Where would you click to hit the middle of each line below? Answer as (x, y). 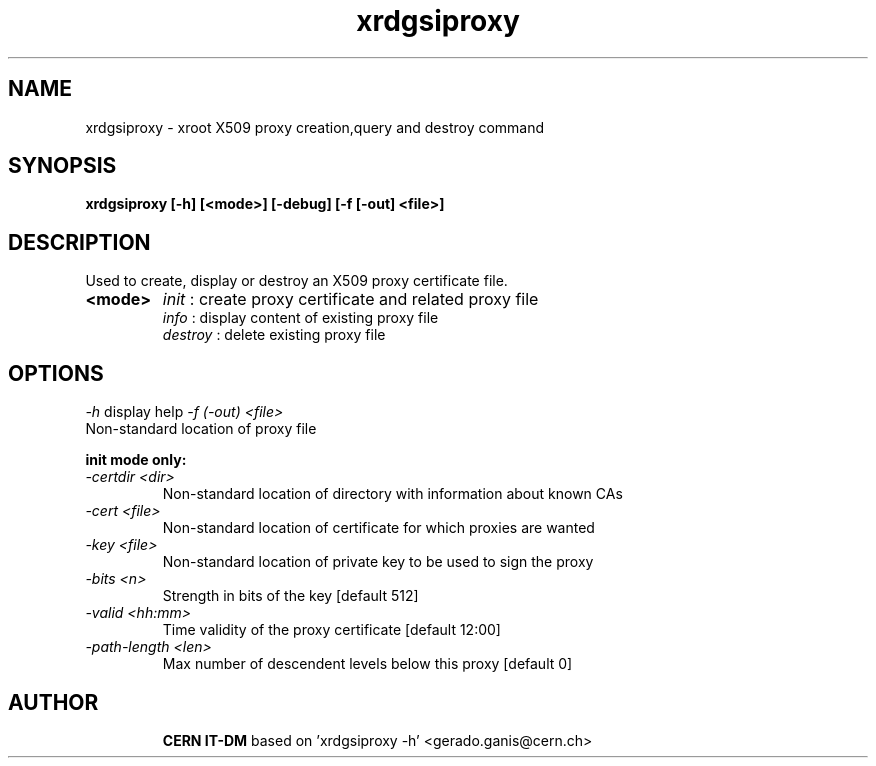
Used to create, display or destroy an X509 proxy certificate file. (296, 281)
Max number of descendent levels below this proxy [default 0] (367, 664)
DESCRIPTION (79, 242)
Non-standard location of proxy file (201, 429)
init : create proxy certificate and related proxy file (350, 299)
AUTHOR (53, 702)
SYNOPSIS (62, 166)
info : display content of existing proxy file (300, 318)
